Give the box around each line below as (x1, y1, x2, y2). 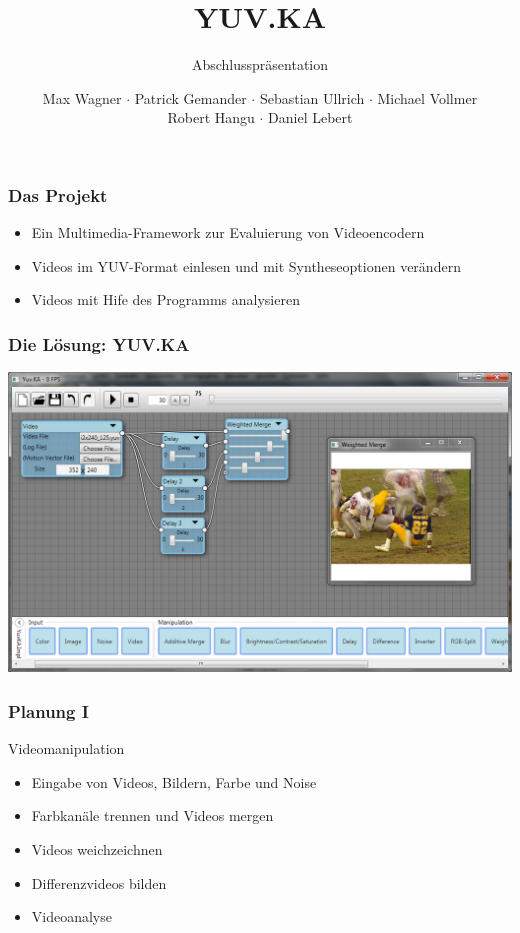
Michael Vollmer (377, 87, 478, 108)
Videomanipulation (8, 738, 125, 759)
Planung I (8, 698, 89, 723)
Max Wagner (42, 87, 122, 108)
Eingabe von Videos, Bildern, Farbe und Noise (31, 771, 317, 792)
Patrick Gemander (134, 87, 247, 108)
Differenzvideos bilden (31, 872, 167, 893)
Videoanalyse (31, 906, 112, 927)
